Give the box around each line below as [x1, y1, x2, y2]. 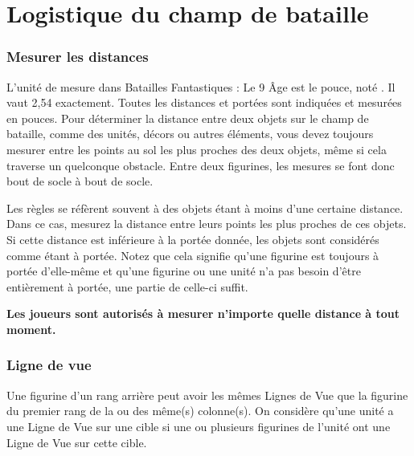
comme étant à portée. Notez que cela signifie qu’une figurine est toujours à [6, 246, 379, 263]
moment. [6, 320, 56, 337]
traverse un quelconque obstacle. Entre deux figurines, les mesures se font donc [6, 157, 395, 173]
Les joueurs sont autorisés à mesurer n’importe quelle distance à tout [6, 305, 400, 322]
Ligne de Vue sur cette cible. [6, 434, 147, 450]
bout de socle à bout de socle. [6, 173, 154, 189]
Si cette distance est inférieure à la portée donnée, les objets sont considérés [6, 230, 379, 247]
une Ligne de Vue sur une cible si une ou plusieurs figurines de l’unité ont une [6, 417, 391, 434]
